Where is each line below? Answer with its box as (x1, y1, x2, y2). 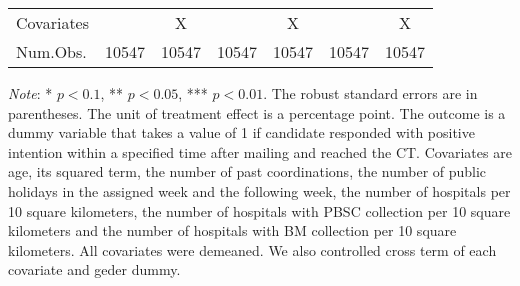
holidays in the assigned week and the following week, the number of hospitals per (8, 180, 511, 201)
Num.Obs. (16, 40, 87, 63)
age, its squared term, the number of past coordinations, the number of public (8, 161, 487, 182)
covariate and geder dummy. (8, 259, 181, 280)
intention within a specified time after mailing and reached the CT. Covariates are (8, 141, 512, 162)
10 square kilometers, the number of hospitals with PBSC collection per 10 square (8, 200, 511, 221)
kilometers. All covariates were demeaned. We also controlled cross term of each (8, 239, 497, 260)
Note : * (8, 83, 53, 103)
